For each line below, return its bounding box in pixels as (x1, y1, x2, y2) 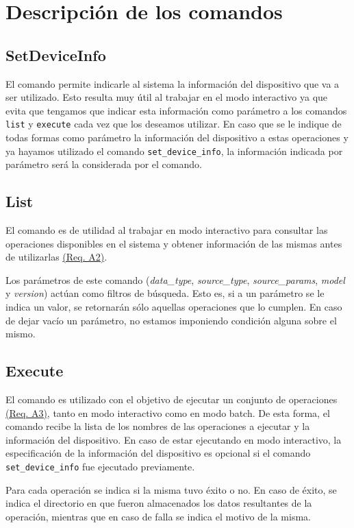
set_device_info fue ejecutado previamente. (5, 459, 195, 473)
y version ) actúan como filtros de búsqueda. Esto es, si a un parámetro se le (5, 286, 325, 300)
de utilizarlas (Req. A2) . (5, 250, 108, 264)
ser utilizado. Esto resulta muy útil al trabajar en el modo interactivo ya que (5, 90, 328, 104)
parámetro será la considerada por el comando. (5, 157, 202, 171)
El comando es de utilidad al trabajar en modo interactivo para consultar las (5, 223, 328, 237)
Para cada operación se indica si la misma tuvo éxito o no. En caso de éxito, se (5, 482, 337, 496)
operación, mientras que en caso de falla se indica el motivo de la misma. (5, 509, 311, 523)
